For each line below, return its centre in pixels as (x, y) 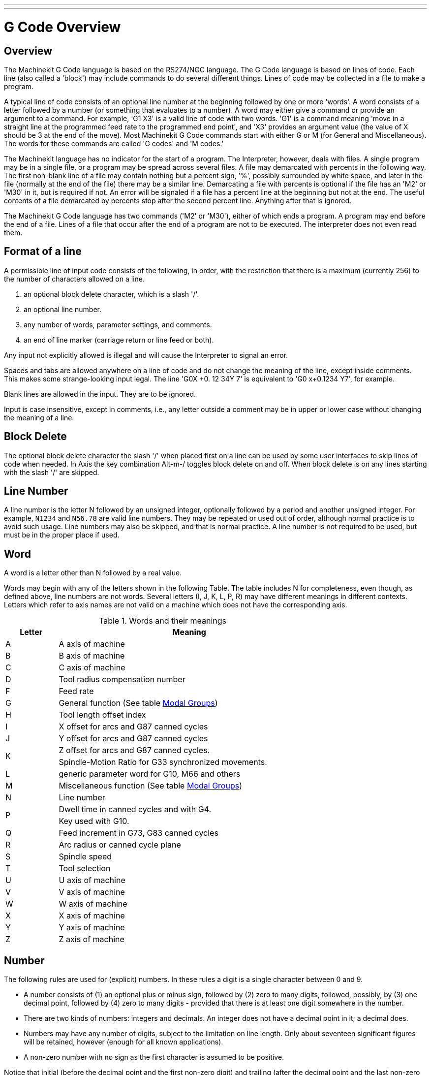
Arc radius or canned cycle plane (120, 845)
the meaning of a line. (39, 417)
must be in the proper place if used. (62, 535)
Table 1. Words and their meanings (163, 621)
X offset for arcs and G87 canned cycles (133, 727)
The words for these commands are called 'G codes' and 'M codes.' (114, 143)
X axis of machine (92, 916)
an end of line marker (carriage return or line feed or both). (119, 340)
